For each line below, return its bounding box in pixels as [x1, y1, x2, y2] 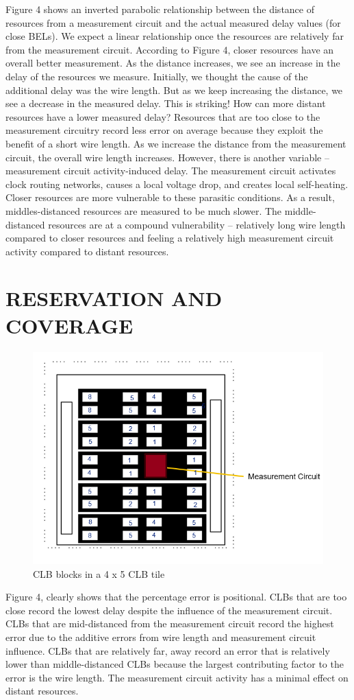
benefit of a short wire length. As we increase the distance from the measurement [5, 136, 346, 150]
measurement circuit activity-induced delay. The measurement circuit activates [5, 163, 336, 178]
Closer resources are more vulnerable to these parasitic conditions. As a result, [5, 190, 335, 205]
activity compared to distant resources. [5, 244, 169, 258]
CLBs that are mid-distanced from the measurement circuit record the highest [5, 616, 334, 631]
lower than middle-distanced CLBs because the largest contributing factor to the [5, 657, 344, 671]
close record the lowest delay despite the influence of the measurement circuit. [5, 603, 333, 617]
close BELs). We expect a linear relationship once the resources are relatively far [5, 29, 344, 43]
